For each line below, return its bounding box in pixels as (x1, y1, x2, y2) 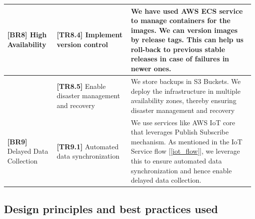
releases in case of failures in (130, 54, 229, 64)
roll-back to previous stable (130, 44, 225, 54)
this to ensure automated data (130, 155, 222, 165)
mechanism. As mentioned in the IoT (130, 136, 243, 146)
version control (56, 39, 108, 50)
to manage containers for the (130, 15, 230, 26)
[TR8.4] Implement (56, 29, 123, 40)
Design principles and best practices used (4, 201, 218, 216)
